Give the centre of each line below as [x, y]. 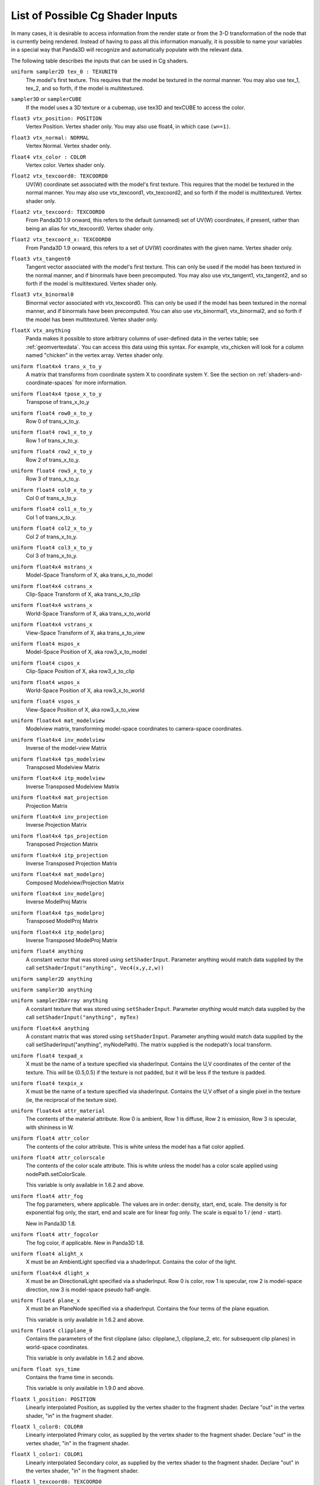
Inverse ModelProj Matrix [56, 902]
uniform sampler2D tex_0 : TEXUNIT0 [64, 72]
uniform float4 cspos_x [45, 663]
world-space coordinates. [57, 1347]
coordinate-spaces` [50, 383]
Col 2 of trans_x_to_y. [52, 536]
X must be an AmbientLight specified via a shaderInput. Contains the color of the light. [131, 1262]
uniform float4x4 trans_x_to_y [56, 366]
